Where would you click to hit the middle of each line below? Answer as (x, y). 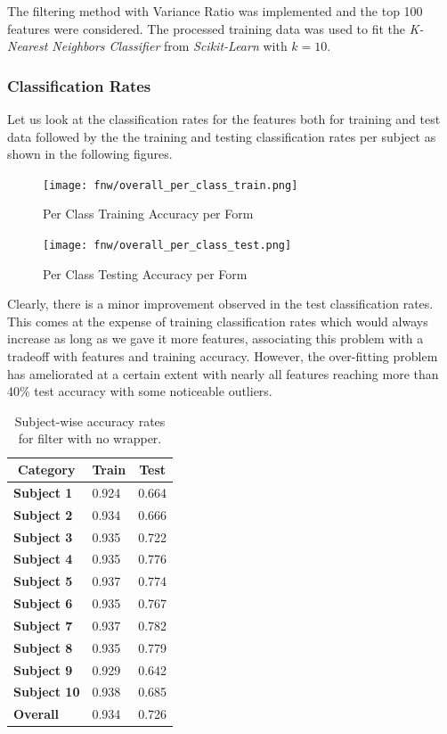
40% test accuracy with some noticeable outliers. (140, 391)
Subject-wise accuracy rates (90, 421)
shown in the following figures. (90, 154)
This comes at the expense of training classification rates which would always (218, 321)
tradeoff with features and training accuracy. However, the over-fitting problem (223, 356)
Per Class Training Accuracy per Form (148, 214)
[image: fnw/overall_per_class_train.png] (171, 185)
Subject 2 (43, 514)
